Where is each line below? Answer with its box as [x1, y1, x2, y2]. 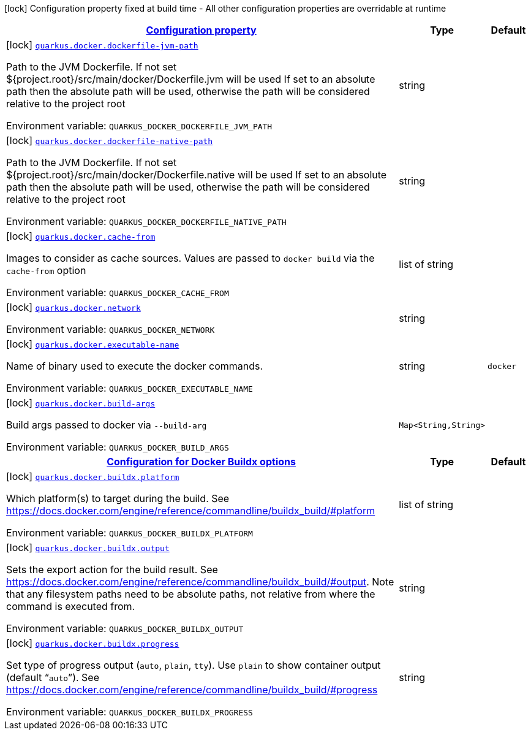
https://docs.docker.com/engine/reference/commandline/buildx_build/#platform [6, 505, 375, 517]
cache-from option [6, 264, 86, 276]
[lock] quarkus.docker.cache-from [6, 230, 156, 242]
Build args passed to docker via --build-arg [6, 419, 207, 431]
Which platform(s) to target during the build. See [6, 492, 230, 505]
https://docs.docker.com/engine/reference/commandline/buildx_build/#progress [6, 684, 378, 696]
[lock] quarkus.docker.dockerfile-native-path [6, 134, 213, 147]
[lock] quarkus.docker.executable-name [6, 338, 179, 350]
